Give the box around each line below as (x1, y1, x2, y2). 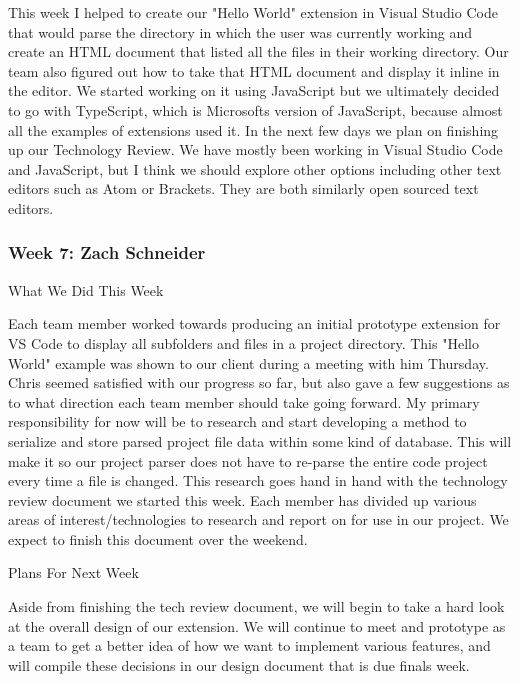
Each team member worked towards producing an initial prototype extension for (8, 313, 501, 334)
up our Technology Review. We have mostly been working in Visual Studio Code (8, 139, 503, 160)
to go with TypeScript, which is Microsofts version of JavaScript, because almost (8, 99, 503, 120)
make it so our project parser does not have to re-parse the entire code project (8, 450, 488, 471)
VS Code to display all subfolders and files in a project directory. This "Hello (8, 332, 479, 353)
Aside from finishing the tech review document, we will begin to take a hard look (8, 596, 505, 617)
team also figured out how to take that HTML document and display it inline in (8, 60, 500, 81)
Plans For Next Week (8, 562, 139, 583)
